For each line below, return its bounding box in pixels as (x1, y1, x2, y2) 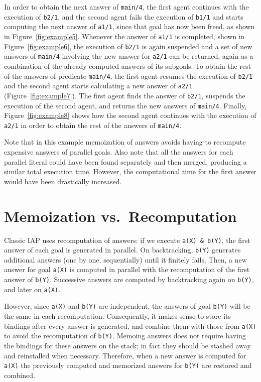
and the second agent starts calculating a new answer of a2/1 (4, 80, 193, 91)
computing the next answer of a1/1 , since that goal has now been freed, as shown (4, 21, 255, 32)
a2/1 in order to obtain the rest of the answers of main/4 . (4, 119, 182, 130)
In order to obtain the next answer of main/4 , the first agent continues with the (4, 2, 249, 12)
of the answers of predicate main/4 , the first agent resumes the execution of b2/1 (4, 70, 253, 81)
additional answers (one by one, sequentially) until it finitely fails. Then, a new (4, 254, 247, 265)
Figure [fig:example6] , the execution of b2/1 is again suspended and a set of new (4, 41, 252, 51)
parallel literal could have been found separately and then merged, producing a (4, 156, 247, 167)
